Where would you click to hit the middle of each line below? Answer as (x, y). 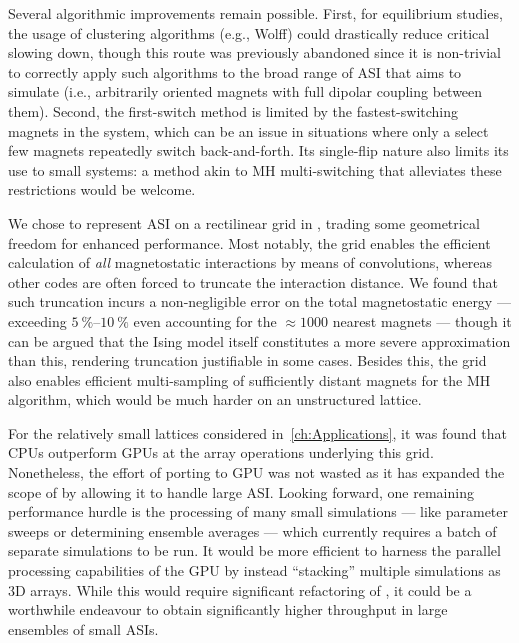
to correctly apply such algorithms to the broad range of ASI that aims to (235, 71)
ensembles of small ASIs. (83, 628)
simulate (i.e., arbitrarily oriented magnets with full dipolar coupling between (245, 91)
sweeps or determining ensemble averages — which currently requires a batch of (252, 530)
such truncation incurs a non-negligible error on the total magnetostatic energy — (259, 301)
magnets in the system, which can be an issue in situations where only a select (248, 130)
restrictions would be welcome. (102, 189)
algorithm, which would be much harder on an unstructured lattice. (215, 399)
